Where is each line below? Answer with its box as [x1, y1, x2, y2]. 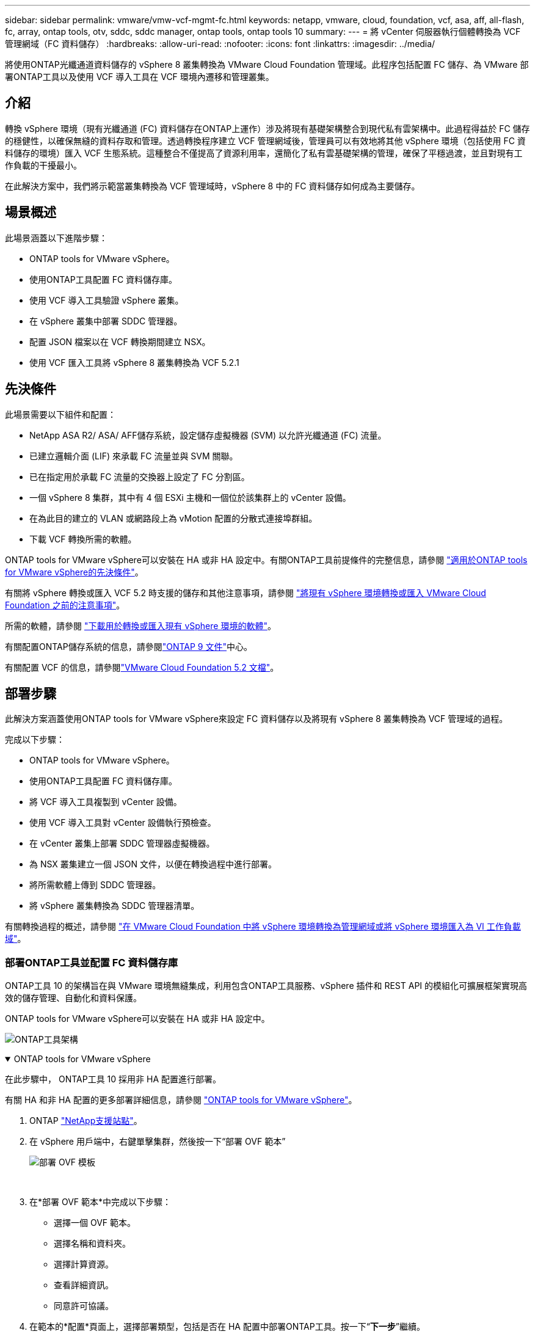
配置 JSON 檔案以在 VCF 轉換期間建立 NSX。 [29, 336, 211, 347]
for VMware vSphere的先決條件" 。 [5, 566, 144, 577]
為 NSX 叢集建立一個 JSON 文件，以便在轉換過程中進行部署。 [29, 859, 277, 870]
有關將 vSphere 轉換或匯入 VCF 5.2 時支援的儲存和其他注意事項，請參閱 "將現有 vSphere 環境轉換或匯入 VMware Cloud [5, 587, 486, 598]
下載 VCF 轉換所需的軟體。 [29, 533, 137, 544]
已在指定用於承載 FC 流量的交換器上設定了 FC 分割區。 [29, 471, 250, 482]
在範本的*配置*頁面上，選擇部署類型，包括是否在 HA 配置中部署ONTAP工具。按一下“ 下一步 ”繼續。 [29, 1321, 426, 1332]
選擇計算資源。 [54, 1259, 114, 1270]
